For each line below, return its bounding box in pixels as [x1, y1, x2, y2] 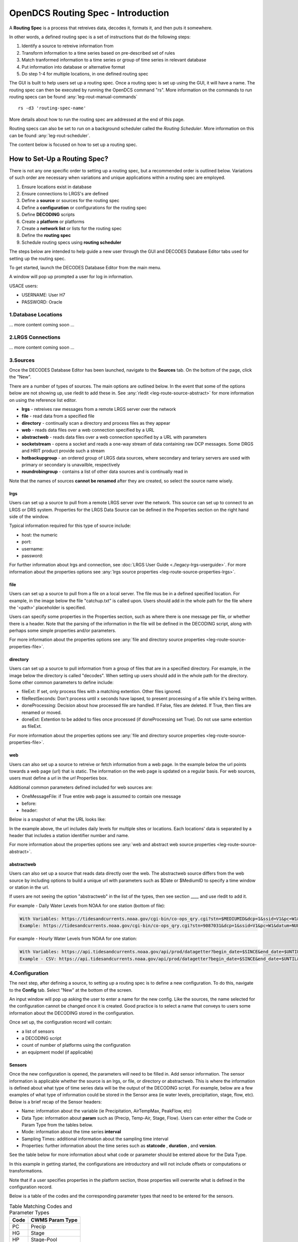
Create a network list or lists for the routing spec [21, 226, 122, 232]
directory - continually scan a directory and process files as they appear [21, 420, 171, 426]
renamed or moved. [21, 709, 62, 715]
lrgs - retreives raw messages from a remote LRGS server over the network [21, 406, 176, 412]
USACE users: [9, 283, 38, 289]
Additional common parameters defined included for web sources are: [9, 784, 153, 790]
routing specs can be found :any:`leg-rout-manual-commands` [9, 94, 138, 100]
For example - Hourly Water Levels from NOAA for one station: [9, 935, 137, 941]
